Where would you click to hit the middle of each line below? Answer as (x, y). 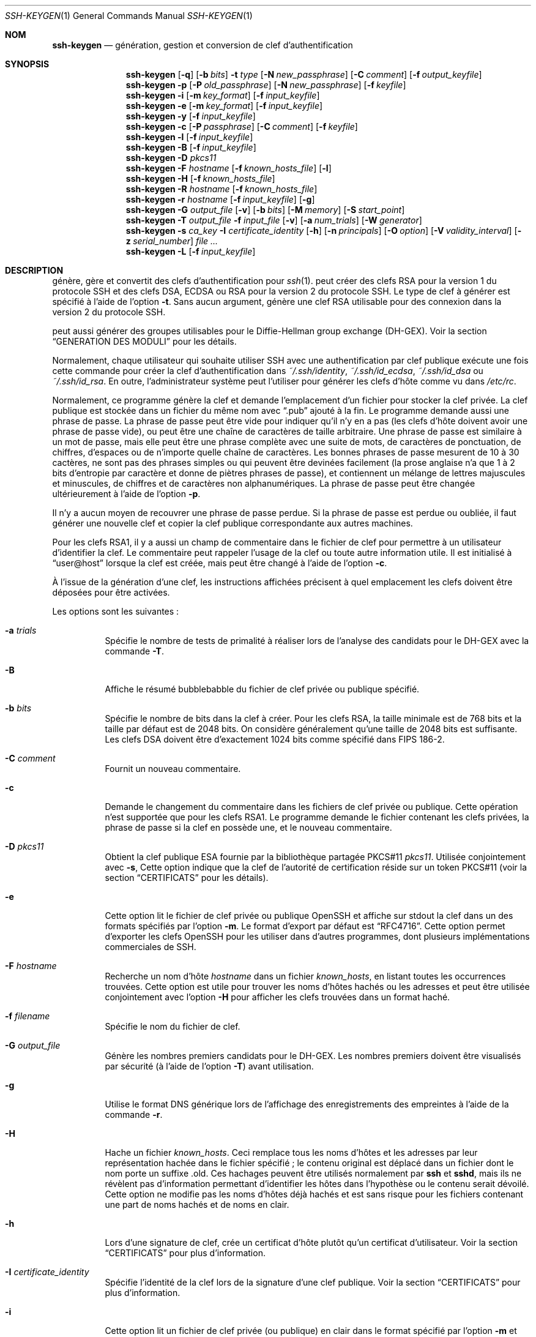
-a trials (21, 630)
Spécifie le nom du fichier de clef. (173, 1026)
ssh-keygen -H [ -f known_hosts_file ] (200, 178)
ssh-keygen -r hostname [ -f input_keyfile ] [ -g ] (220, 199)
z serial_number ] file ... (172, 241)
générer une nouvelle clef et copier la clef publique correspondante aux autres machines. (233, 523)
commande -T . (134, 651)
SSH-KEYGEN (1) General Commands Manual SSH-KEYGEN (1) (129, 16)
